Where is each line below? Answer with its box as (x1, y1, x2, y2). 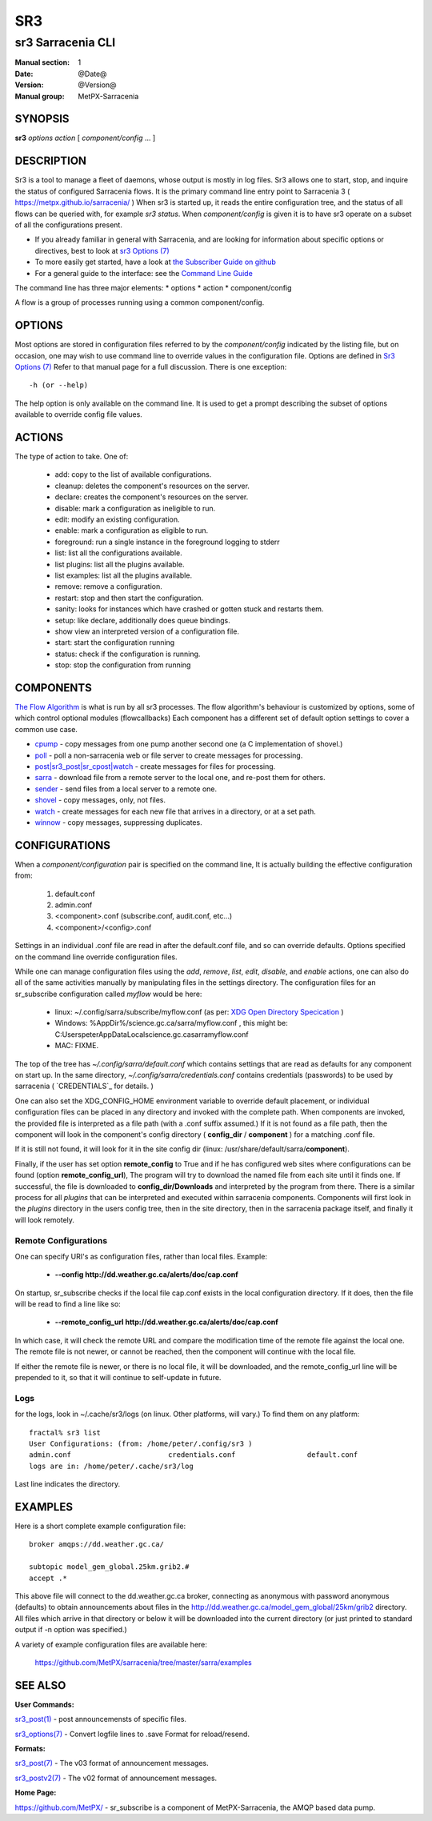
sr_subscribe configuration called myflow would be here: (14, 989, 202, 999)
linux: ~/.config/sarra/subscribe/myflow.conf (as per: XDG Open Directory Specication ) (54, 1007, 344, 1017)
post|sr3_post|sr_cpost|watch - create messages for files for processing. (34, 761, 276, 771)
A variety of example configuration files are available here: (14, 1639, 208, 1649)
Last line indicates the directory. (14, 1479, 121, 1489)
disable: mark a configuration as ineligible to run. (54, 503, 216, 513)
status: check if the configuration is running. (54, 649, 201, 658)
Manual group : (14, 91, 65, 101)
